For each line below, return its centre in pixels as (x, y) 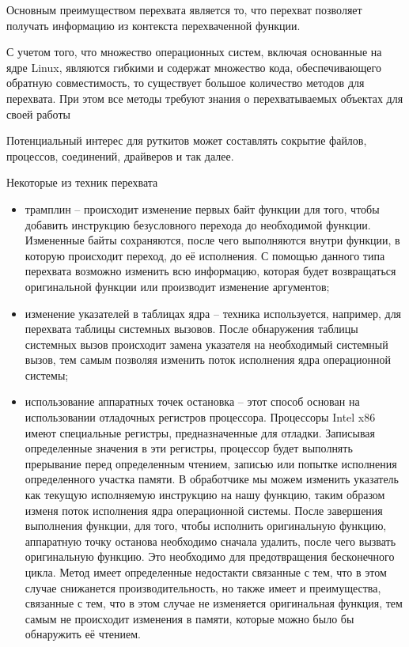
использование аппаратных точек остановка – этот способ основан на (192, 401)
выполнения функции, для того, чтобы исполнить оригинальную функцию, (206, 526)
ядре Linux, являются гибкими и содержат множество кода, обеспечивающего (194, 67)
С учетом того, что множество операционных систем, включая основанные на (194, 52)
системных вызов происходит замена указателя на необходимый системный (206, 344)
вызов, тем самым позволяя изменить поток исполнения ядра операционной (208, 359)
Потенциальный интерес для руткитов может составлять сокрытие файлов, (187, 140)
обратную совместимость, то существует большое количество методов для (186, 83)
